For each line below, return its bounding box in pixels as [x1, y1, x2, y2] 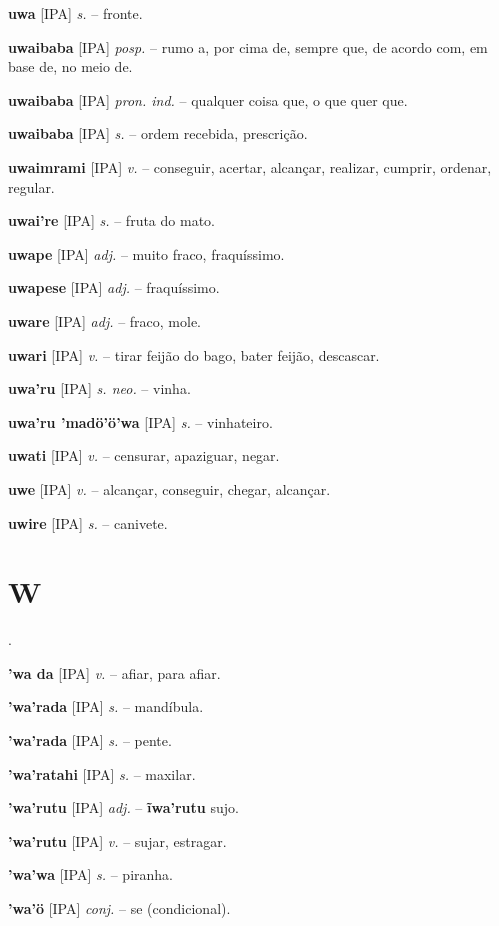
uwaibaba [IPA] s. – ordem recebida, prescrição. [8, 123, 308, 144]
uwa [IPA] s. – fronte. [8, 3, 143, 23]
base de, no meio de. [8, 56, 133, 77]
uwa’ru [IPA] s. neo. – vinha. [8, 378, 191, 399]
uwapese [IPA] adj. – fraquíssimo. [8, 277, 220, 298]
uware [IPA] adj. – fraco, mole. [8, 310, 202, 331]
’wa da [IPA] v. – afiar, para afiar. [8, 662, 221, 683]
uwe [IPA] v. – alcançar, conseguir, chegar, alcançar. [8, 478, 331, 499]
